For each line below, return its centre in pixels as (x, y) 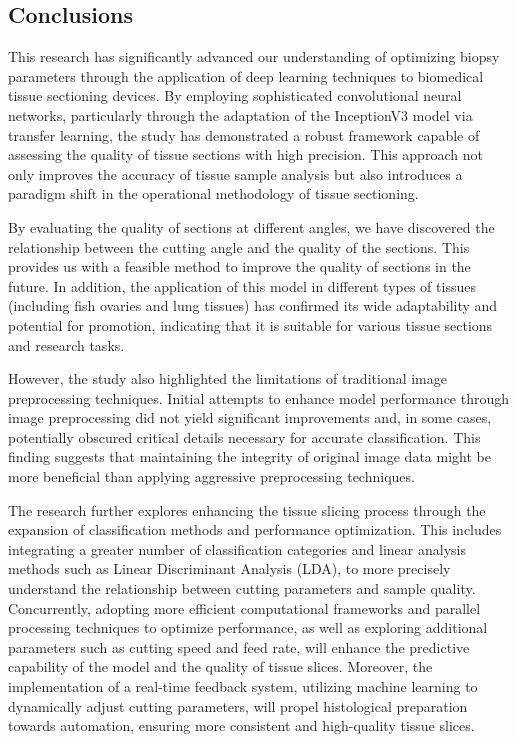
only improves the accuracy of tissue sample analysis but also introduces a (235, 173)
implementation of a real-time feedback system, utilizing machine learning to (243, 686)
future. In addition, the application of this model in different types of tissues (242, 285)
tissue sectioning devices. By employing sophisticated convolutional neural (235, 95)
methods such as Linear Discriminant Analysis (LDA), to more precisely (229, 568)
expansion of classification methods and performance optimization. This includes (255, 529)
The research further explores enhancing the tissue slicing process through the (247, 509)
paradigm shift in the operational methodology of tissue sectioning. (213, 193)
